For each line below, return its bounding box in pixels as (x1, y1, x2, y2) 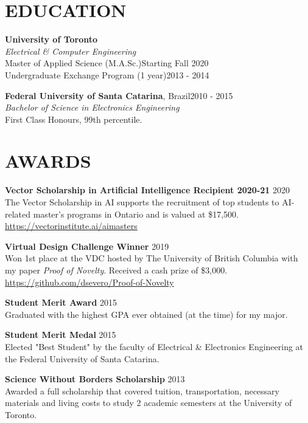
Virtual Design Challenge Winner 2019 (5, 239, 169, 252)
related (5, 207, 31, 220)
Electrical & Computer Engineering (5, 44, 136, 57)
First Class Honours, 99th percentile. (5, 112, 142, 125)
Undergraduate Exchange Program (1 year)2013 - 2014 (5, 68, 209, 81)
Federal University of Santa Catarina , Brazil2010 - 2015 (5, 89, 233, 101)
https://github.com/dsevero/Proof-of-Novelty (5, 275, 174, 288)
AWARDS (5, 148, 91, 173)
